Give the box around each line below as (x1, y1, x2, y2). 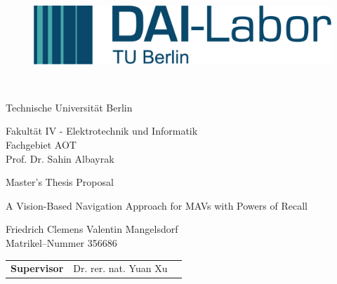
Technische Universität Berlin (6, 100, 133, 114)
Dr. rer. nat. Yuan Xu (73, 261, 168, 276)
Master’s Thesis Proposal (6, 175, 114, 189)
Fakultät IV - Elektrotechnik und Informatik (6, 123, 198, 138)
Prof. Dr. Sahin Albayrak (6, 151, 114, 165)
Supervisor (11, 261, 64, 276)
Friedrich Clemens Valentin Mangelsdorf (6, 222, 178, 236)
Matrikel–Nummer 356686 (6, 235, 117, 250)
